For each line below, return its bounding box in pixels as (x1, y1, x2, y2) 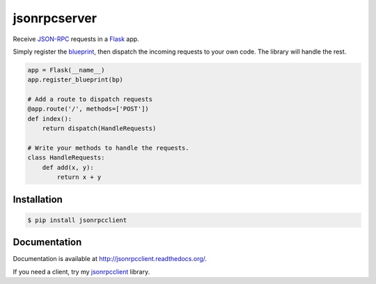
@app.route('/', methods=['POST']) (27, 105, 149, 113)
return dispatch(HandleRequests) (42, 125, 157, 132)
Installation (13, 194, 63, 205)
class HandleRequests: (27, 154, 105, 161)
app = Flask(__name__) (27, 66, 105, 74)
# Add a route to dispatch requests (27, 95, 153, 104)
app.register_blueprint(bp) (27, 76, 123, 84)
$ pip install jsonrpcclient (27, 216, 127, 224)
